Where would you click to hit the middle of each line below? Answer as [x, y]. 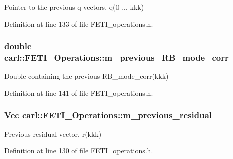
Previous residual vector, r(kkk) [53, 134]
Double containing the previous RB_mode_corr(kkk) [86, 76]
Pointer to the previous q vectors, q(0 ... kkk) [74, 7]
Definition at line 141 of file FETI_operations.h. [79, 93]
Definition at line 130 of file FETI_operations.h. [79, 151]
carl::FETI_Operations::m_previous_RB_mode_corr [117, 57]
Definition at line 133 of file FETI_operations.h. [79, 23]
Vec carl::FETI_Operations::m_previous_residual [108, 115]
